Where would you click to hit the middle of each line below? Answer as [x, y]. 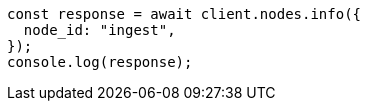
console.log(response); [100, 62]
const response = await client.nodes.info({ [184, 14]
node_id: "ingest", [99, 30]
